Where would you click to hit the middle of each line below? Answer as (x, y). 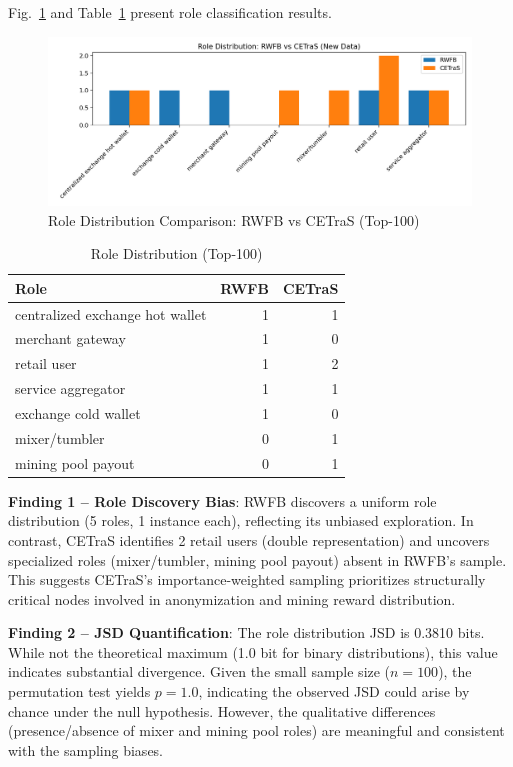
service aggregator (70, 388)
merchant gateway (70, 338)
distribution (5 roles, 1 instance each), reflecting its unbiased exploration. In (241, 520)
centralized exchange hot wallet (111, 313)
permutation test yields (79, 691)
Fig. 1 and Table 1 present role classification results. (170, 12)
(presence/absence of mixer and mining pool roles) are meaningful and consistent (256, 730)
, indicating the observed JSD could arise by (334, 691)
